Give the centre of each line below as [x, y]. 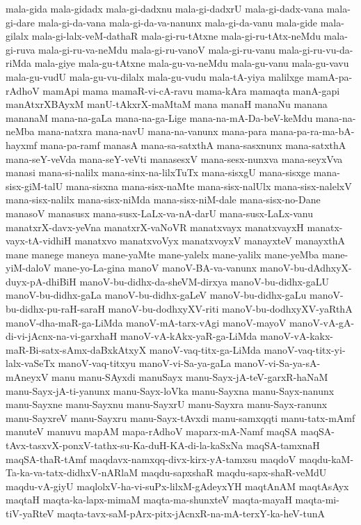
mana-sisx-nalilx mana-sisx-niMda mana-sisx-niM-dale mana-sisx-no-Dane [163, 199]
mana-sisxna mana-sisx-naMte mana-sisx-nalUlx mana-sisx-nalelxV [209, 186]
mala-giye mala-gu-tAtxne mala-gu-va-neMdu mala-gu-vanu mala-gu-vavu [192, 63]
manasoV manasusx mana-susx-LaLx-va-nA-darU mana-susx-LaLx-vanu [159, 213]
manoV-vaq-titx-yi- [305, 349]
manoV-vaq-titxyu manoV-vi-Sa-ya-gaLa [145, 363]
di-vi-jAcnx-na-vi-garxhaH [62, 336]
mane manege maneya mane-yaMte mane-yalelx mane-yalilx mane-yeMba [162, 254]
